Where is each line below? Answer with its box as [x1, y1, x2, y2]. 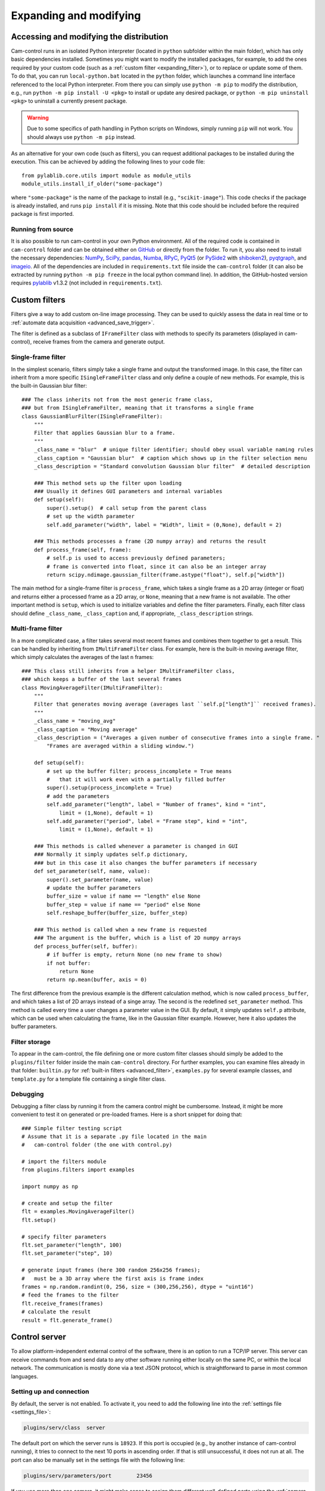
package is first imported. [11, 211, 74, 218]
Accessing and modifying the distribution [11, 32, 169, 42]
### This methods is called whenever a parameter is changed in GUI [33, 843, 238, 850]
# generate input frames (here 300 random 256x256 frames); [21, 1267, 201, 1273]
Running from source [11, 225, 74, 234]
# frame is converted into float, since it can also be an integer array [46, 563, 267, 570]
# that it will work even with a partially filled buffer [46, 776, 226, 782]
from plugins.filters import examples [21, 1167, 135, 1173]
